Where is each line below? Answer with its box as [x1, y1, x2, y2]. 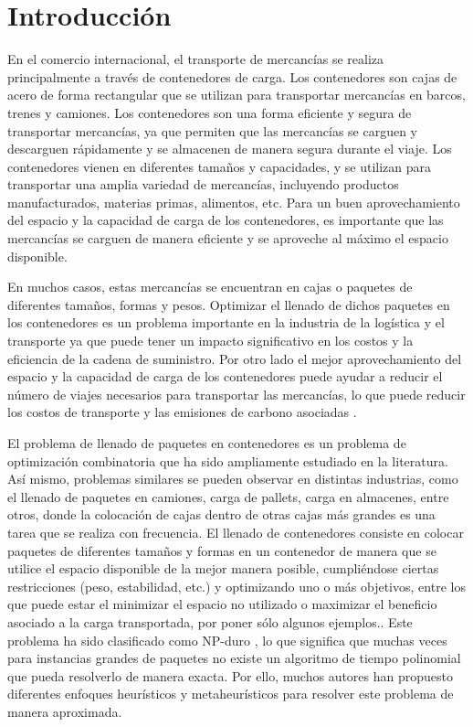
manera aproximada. [7, 701, 122, 721]
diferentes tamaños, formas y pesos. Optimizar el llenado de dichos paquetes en [7, 294, 450, 314]
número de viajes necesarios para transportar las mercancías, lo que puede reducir [7, 384, 466, 403]
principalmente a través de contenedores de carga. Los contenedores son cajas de [7, 67, 457, 86]
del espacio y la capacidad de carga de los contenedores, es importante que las [7, 210, 444, 230]
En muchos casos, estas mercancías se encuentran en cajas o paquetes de [7, 277, 413, 296]
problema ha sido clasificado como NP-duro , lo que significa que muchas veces [7, 630, 447, 649]
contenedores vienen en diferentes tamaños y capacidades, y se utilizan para [7, 156, 432, 176]
